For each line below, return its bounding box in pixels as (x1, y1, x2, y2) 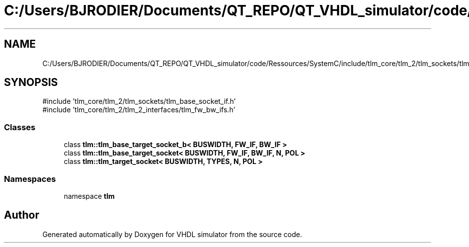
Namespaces (4, 173, 56, 184)
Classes (4, 122, 36, 132)
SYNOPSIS (4, 76, 58, 89)
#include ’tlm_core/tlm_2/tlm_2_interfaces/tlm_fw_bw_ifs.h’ (42, 105, 235, 114)
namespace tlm (64, 191, 115, 200)
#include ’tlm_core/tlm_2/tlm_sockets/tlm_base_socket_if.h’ (42, 97, 236, 106)
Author (4, 209, 39, 222)
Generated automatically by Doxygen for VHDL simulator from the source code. (42, 230, 303, 239)
